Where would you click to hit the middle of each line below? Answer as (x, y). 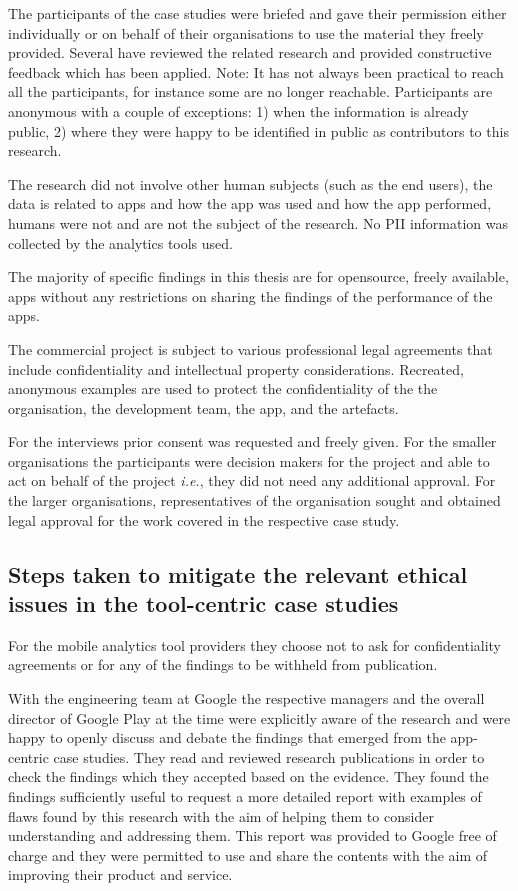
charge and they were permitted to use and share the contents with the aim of (248, 854)
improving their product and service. (120, 874)
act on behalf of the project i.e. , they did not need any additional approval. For (252, 480)
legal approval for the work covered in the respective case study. (204, 519)
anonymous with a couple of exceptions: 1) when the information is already (238, 110)
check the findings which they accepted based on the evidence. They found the (248, 776)
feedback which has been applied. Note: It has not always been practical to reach (256, 71)
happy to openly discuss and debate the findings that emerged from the (227, 737)
